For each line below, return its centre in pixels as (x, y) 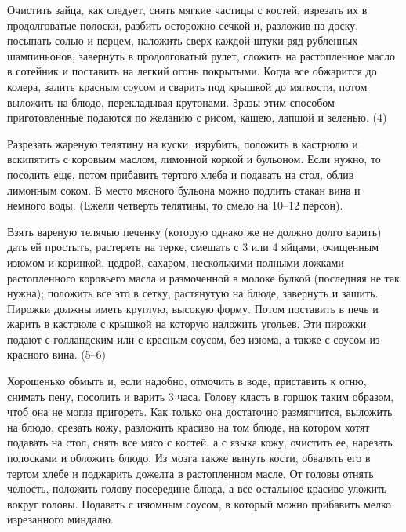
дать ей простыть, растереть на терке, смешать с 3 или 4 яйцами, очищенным (193, 247)
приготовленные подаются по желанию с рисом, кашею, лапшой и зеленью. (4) (197, 117)
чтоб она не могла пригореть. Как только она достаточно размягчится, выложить (200, 412)
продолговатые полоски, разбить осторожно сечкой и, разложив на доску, (183, 25)
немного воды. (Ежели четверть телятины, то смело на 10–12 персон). (175, 205)
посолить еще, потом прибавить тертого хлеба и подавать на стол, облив (181, 174)
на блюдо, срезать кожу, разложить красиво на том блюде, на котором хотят (188, 426)
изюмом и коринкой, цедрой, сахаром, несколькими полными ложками (176, 262)
